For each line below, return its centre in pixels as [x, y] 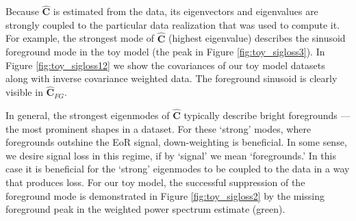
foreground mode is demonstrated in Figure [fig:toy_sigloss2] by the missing [165, 195]
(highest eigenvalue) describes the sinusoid [257, 38]
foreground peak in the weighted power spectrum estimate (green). [145, 209]
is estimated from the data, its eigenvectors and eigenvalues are [186, 11]
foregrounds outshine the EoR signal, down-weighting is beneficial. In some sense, [176, 142]
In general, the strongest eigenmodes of [88, 115]
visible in [24, 92]
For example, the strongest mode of [80, 38]
